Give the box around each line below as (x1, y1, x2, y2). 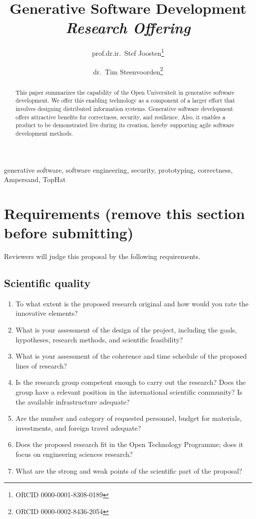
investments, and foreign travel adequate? (15, 422, 141, 433)
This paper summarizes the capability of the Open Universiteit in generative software (15, 88, 234, 96)
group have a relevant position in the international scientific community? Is (15, 387, 243, 397)
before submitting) (4, 222, 133, 243)
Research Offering (65, 17, 191, 38)
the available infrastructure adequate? (15, 396, 130, 407)
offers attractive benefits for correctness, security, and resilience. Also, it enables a (15, 112, 225, 121)
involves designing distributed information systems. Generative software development (15, 104, 233, 112)
